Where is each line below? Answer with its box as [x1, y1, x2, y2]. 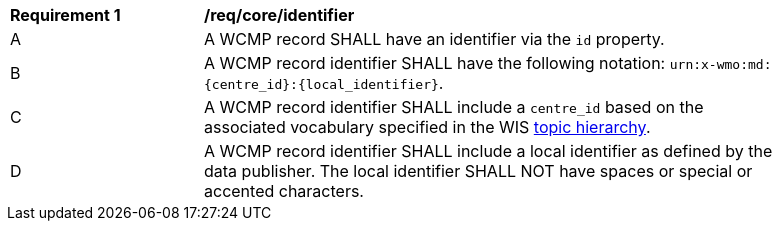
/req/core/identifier [204, 5, 355, 25]
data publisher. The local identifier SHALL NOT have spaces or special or [204, 161, 753, 181]
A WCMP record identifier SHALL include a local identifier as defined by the [204, 141, 773, 161]
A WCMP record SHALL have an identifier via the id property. [204, 29, 665, 49]
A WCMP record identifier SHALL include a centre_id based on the [204, 97, 704, 117]
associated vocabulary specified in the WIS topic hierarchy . [204, 117, 651, 137]
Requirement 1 [10, 5, 121, 25]
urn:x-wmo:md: [669, 57, 772, 72]
